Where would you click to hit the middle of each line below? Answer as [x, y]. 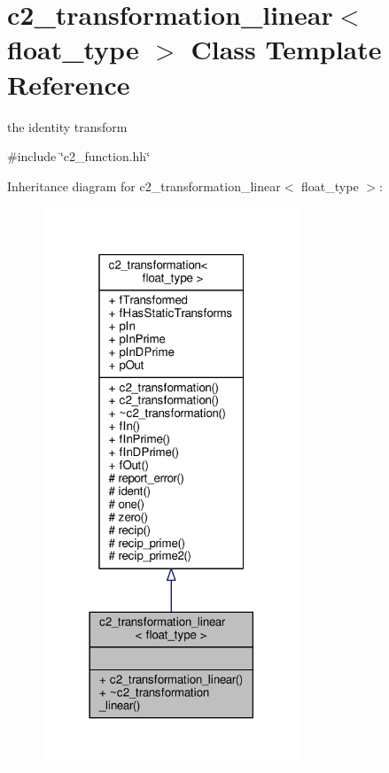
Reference [69, 84]
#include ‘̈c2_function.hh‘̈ [79, 156]
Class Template [286, 49]
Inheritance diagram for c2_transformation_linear [144, 186]
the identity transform [67, 126]
